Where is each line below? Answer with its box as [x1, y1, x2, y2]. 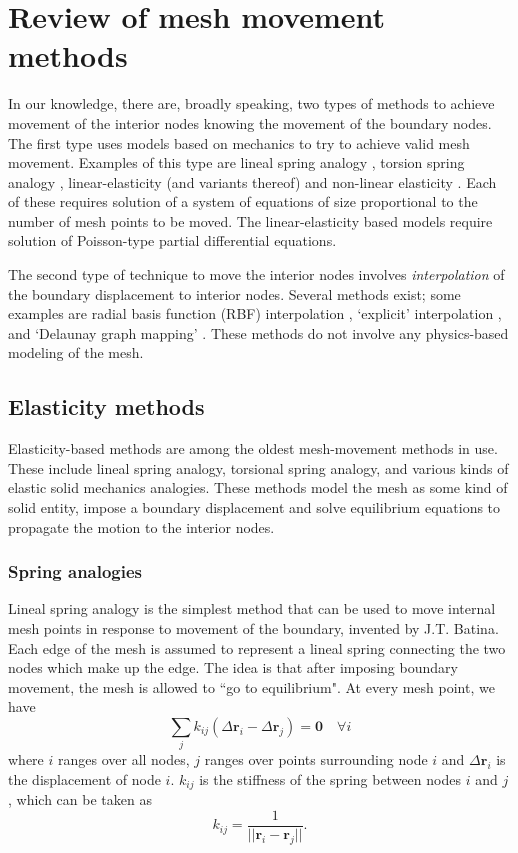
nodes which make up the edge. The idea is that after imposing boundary [8, 657, 458, 678]
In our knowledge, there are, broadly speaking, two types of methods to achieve [8, 93, 495, 114]
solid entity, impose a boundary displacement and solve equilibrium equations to [8, 497, 501, 518]
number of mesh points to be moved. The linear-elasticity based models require [8, 210, 493, 231]
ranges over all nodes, [57, 749, 190, 770]
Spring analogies [8, 559, 143, 584]
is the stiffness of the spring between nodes [199, 768, 461, 789]
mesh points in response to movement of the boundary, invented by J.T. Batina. [8, 618, 499, 639]
